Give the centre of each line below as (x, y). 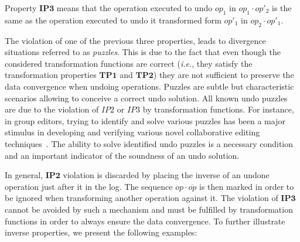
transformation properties (51, 75)
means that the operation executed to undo (134, 8)
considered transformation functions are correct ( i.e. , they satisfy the (129, 63)
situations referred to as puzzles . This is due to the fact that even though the (143, 52)
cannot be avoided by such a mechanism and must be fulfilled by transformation (149, 209)
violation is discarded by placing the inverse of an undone (166, 175)
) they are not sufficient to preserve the (224, 75)
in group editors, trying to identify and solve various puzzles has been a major (145, 120)
